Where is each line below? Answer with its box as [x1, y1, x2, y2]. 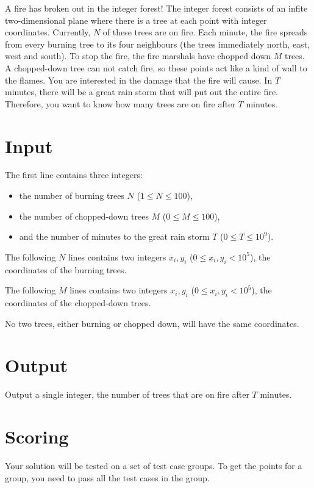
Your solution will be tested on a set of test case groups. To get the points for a [5, 459, 302, 472]
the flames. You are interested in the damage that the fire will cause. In [5, 73, 273, 86]
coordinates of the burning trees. [5, 263, 127, 276]
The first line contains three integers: [5, 168, 143, 181]
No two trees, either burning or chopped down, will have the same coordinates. [5, 317, 299, 329]
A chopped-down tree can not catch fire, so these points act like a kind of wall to [5, 61, 307, 74]
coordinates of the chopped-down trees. [5, 296, 151, 309]
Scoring [5, 424, 69, 449]
